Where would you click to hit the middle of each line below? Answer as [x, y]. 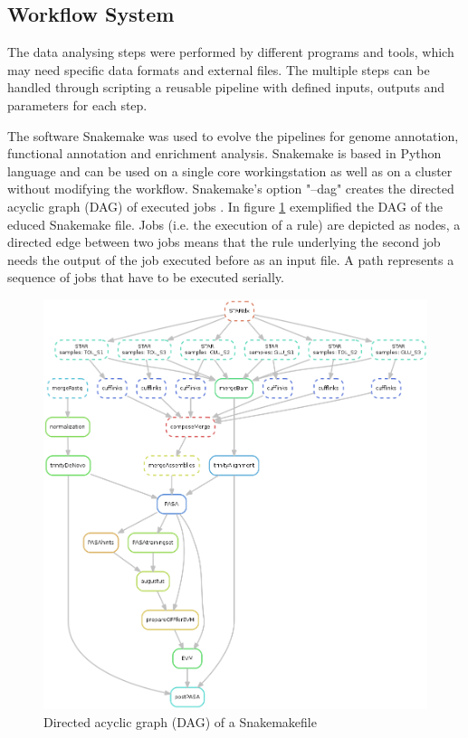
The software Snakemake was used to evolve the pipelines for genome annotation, [233, 135]
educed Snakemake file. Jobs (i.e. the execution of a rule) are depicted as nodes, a [234, 224]
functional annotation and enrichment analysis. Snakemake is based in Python [224, 153]
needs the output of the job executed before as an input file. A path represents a [231, 259]
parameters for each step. [77, 104]
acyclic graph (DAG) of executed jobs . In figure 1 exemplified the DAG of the [225, 206]
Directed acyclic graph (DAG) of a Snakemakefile [180, 721]
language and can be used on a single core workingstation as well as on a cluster [230, 170]
